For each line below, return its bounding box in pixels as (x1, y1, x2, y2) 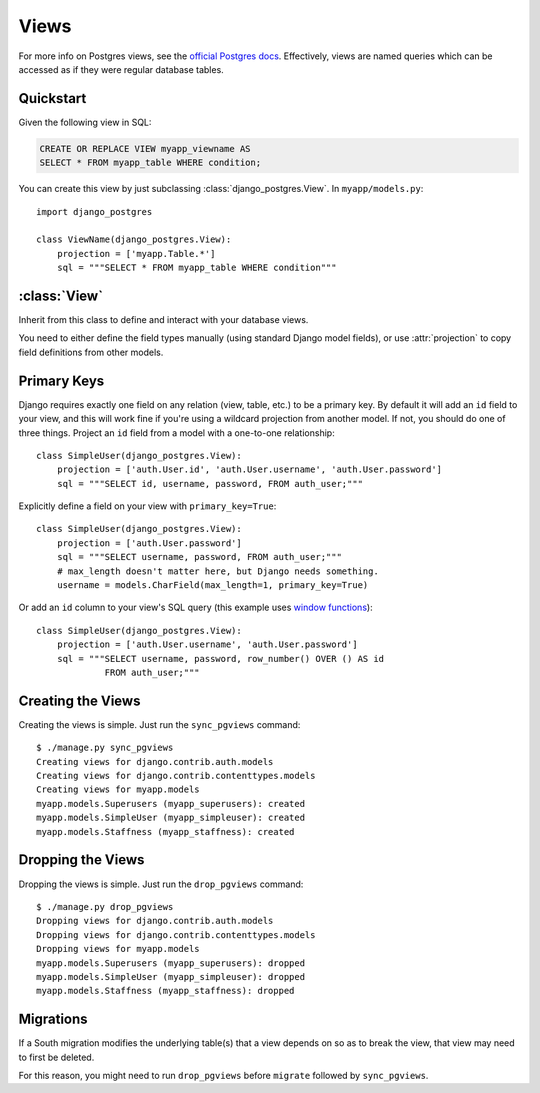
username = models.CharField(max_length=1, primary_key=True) (56, 580, 369, 591)
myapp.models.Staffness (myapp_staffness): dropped (36, 985, 295, 997)
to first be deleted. (18, 1051, 95, 1063)
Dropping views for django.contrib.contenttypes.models (36, 929, 316, 940)
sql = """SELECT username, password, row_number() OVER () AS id (56, 653, 385, 664)
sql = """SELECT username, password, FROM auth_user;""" (56, 551, 342, 563)
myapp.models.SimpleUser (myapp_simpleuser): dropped (36, 971, 305, 982)
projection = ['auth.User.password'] (56, 537, 242, 549)
